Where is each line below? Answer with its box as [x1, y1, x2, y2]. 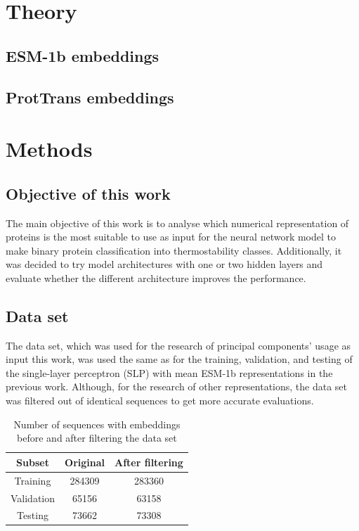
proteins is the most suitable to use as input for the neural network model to [6, 229, 336, 244]
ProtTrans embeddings [6, 86, 174, 108]
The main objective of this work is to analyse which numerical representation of [6, 215, 349, 230]
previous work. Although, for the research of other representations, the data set [6, 379, 348, 394]
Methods [6, 134, 93, 163]
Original [65, 454, 105, 469]
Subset [16, 454, 49, 469]
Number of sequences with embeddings [13, 416, 181, 431]
